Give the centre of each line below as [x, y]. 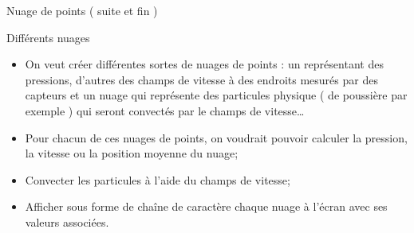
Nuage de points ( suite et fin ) [82, 10]
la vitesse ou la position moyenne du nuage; [132, 153]
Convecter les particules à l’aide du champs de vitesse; [158, 179]
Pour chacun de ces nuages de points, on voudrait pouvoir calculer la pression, [216, 137]
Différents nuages [48, 37]
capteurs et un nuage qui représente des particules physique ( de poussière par [216, 95]
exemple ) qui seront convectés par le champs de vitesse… [165, 110]
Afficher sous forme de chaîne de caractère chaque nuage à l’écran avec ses [206, 206]
